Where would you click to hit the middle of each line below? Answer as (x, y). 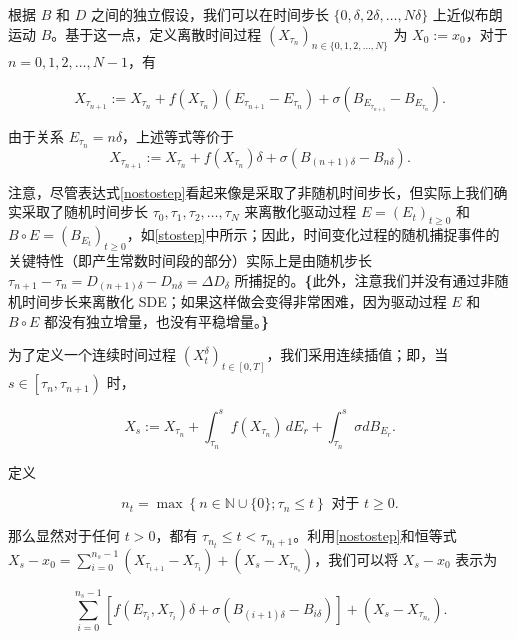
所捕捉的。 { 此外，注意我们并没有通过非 (364, 279)
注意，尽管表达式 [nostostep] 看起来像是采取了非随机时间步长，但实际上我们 (251, 191)
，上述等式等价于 (178, 135)
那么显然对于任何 (64, 535)
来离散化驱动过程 (300, 211)
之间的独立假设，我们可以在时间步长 (209, 14)
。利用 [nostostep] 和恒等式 (375, 535)
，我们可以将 (356, 558)
